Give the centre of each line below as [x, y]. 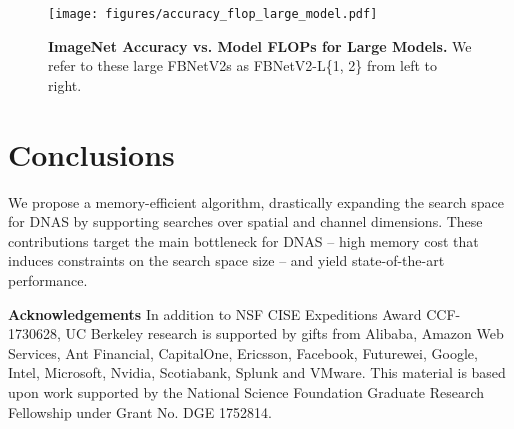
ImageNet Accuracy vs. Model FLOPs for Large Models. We [260, 45]
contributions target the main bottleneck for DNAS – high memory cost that [243, 240]
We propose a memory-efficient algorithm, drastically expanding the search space [256, 201]
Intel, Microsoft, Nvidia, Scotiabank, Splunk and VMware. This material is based [257, 372]
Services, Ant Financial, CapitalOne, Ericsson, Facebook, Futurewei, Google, [243, 352]
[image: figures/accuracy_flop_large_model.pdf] [213, 14]
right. [65, 84]
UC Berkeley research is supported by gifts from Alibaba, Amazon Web [284, 333]
